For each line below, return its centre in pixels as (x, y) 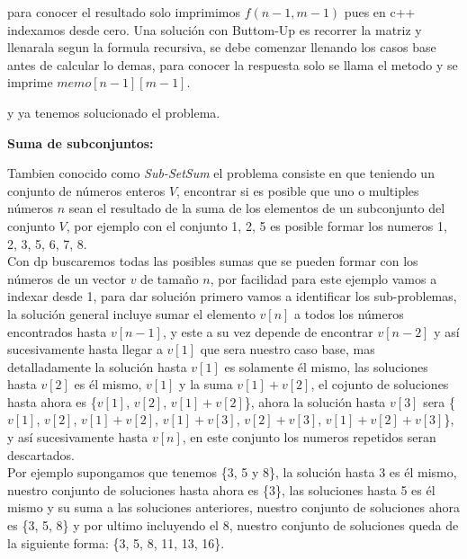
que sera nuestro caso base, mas (287, 349)
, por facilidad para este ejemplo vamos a (323, 278)
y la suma (206, 384)
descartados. (41, 454)
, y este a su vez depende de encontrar (268, 331)
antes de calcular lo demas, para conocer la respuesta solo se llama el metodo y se (233, 64)
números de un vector (67, 278)
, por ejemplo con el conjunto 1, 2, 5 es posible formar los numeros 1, (256, 225)
